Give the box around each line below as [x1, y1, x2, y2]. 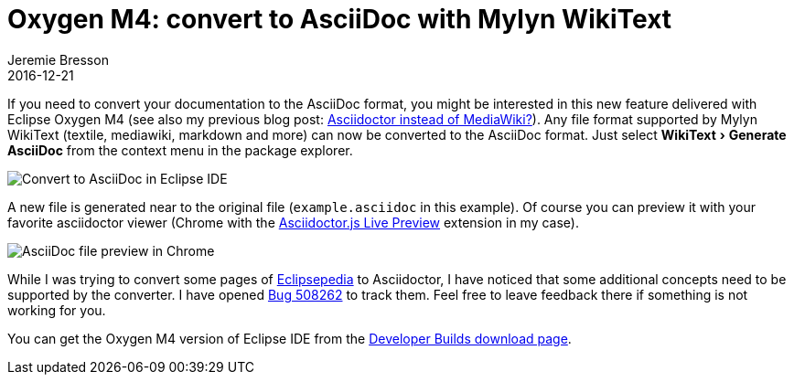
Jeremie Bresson [7, 51, 109, 68]
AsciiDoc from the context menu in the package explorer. [7, 142, 353, 158]
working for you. [7, 302, 106, 318]
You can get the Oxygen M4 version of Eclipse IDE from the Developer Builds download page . [7, 330, 572, 346]
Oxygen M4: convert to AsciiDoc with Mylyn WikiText [7, 4, 672, 35]
